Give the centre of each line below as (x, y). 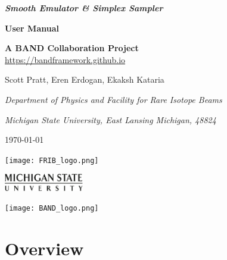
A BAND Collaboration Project (72, 48)
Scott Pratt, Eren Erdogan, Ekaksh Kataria (85, 79)
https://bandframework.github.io (65, 59)
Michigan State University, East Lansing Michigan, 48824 (111, 119)
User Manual (32, 28)
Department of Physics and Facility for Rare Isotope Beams (113, 99)
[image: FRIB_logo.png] (52, 160)
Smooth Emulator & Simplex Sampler (84, 8)
